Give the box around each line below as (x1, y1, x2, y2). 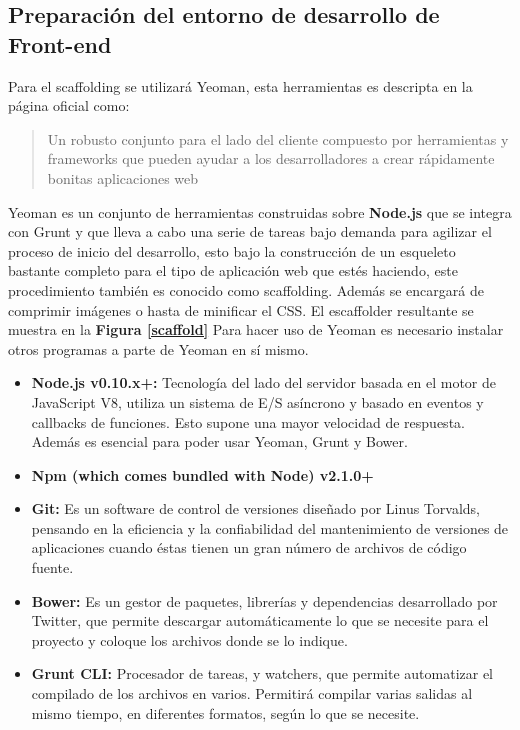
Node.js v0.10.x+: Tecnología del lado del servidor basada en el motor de (31, 372, 496, 393)
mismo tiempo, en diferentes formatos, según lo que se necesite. (31, 702, 420, 723)
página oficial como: (8, 95, 130, 116)
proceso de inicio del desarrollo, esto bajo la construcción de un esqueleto (8, 240, 456, 261)
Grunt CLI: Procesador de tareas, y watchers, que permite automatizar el (31, 663, 493, 684)
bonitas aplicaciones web (47, 167, 199, 188)
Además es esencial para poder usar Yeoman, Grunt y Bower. (31, 431, 408, 452)
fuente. (31, 557, 74, 578)
